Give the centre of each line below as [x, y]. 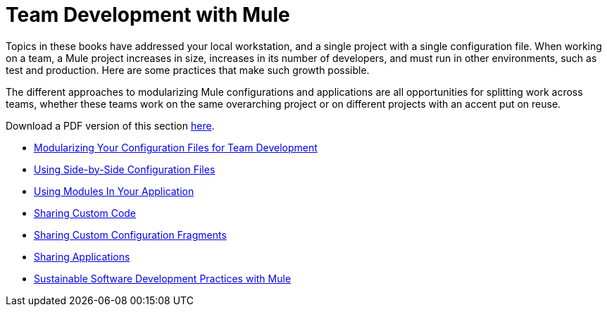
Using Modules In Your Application [114, 191]
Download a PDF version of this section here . [110, 125]
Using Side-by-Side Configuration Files [125, 169]
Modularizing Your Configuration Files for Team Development [176, 147]
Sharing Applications [82, 256]
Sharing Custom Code [85, 213]
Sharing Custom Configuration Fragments [130, 235]
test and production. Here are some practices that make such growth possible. [188, 70]
